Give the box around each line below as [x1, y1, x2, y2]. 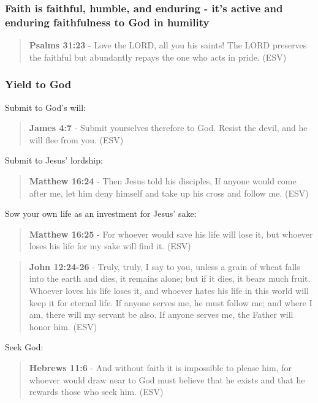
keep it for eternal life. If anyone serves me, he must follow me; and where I [29, 296, 312, 309]
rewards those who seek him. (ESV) [29, 385, 164, 398]
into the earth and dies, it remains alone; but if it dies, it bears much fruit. [29, 272, 311, 285]
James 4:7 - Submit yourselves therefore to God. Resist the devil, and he [29, 121, 308, 134]
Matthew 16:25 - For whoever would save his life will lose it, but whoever [29, 227, 313, 240]
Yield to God [5, 77, 72, 92]
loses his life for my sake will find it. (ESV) [29, 239, 191, 252]
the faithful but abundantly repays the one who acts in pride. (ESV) [29, 50, 287, 63]
